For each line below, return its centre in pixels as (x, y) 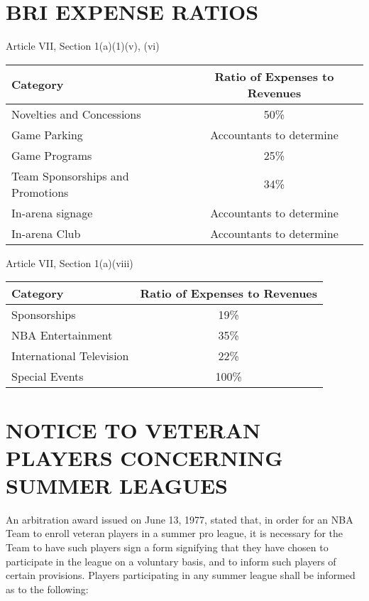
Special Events (48, 377)
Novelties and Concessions (76, 114)
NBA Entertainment (62, 335)
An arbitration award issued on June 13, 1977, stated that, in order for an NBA (180, 519)
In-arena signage (52, 212)
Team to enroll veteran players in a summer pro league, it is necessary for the (175, 533)
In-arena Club (46, 233)
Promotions (40, 192)
